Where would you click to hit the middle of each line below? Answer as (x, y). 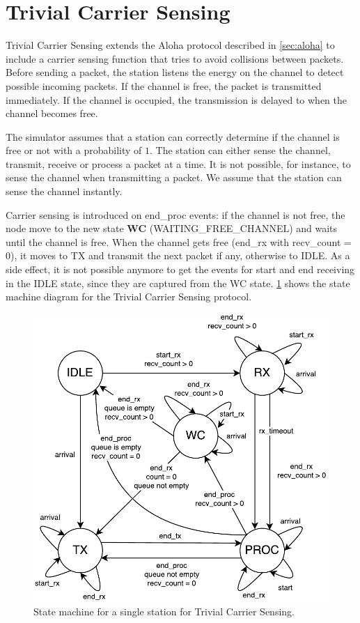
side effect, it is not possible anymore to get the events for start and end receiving (180, 269)
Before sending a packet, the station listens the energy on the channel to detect (175, 72)
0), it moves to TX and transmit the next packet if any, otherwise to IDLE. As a (178, 255)
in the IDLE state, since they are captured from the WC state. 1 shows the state (178, 283)
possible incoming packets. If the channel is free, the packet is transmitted (164, 85)
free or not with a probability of (74, 150)
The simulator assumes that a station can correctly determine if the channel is (173, 136)
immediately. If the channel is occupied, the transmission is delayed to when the (177, 99)
